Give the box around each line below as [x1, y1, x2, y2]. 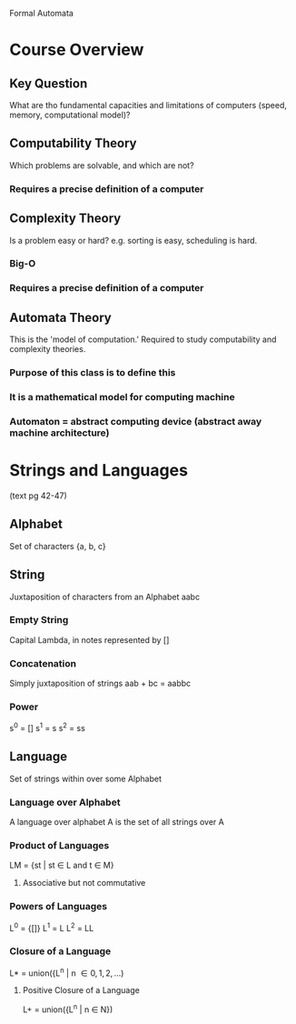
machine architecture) [9, 427, 110, 439]
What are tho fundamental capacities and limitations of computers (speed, [9, 100, 288, 110]
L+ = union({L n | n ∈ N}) [22, 1002, 113, 1015]
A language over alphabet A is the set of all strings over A [9, 817, 224, 828]
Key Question [9, 75, 88, 91]
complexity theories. [9, 344, 86, 355]
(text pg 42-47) [9, 490, 68, 501]
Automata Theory [9, 309, 112, 326]
